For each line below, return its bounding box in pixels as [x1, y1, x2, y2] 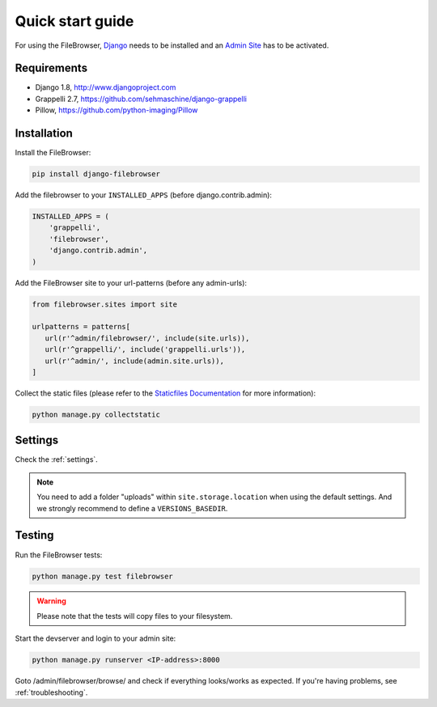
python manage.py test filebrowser [32, 571, 173, 581]
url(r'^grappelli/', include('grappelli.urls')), [45, 345, 246, 354]
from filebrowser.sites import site [32, 299, 178, 309]
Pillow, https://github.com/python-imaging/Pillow [35, 105, 198, 115]
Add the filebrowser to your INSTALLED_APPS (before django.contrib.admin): [15, 190, 273, 200]
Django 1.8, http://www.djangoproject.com [35, 83, 176, 92]
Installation [15, 126, 73, 141]
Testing [15, 528, 54, 542]
